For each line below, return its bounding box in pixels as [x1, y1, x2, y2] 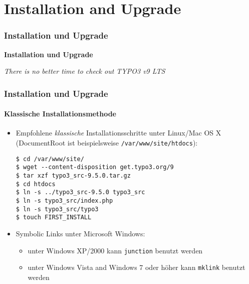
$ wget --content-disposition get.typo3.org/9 [16, 164, 174, 171]
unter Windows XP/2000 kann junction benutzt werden [28, 245, 203, 255]
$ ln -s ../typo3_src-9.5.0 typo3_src [16, 189, 145, 196]
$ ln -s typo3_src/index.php [16, 197, 113, 204]
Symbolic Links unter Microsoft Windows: [16, 228, 145, 238]
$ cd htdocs [16, 180, 56, 188]
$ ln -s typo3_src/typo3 [16, 205, 99, 213]
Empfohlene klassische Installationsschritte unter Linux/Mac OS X [16, 127, 221, 138]
